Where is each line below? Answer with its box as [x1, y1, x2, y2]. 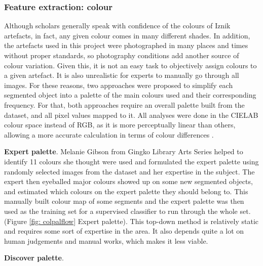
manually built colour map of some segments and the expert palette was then [4, 196, 244, 206]
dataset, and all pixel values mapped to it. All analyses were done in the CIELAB [4, 109, 258, 120]
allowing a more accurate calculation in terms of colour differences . [4, 129, 214, 140]
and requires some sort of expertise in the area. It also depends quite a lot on [4, 226, 244, 236]
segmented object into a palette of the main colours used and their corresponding [4, 90, 256, 100]
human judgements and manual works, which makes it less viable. [4, 235, 208, 246]
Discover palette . [4, 252, 64, 263]
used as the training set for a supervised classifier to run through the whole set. [4, 205, 251, 216]
